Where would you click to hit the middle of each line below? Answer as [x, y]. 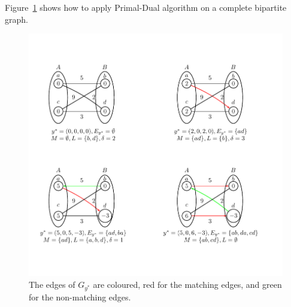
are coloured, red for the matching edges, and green [187, 284]
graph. [16, 19]
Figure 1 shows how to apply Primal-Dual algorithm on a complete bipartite [146, 7]
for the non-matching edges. [80, 297]
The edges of [52, 284]
